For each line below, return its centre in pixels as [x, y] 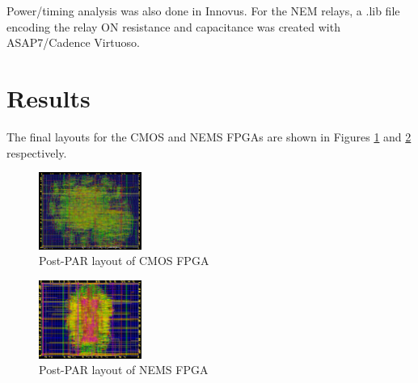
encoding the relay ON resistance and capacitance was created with [173, 26]
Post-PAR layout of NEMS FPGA [124, 370]
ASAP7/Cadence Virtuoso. [73, 42]
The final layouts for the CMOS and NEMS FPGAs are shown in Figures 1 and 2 [209, 136]
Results [49, 97]
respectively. [37, 152]
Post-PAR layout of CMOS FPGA [124, 261]
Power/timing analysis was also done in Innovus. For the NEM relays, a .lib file [203, 11]
